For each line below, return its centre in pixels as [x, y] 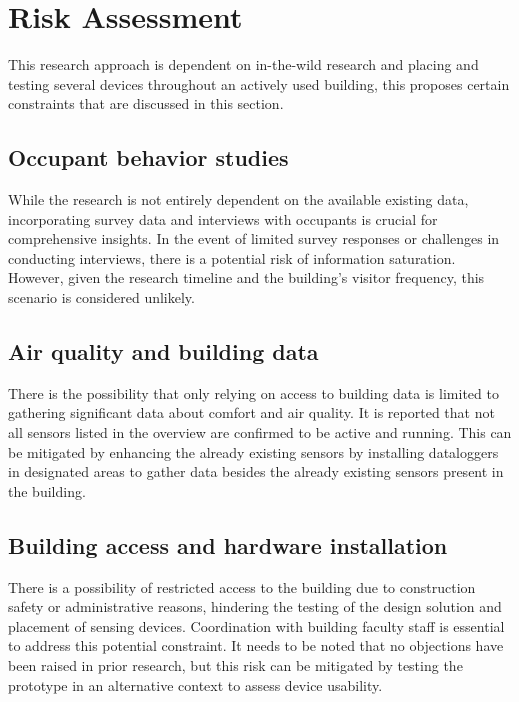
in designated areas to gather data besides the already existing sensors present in [256, 471]
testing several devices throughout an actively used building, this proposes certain [259, 83]
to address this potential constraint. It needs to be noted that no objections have [256, 645]
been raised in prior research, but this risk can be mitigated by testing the [235, 665]
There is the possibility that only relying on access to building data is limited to [253, 392]
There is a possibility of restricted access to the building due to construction [242, 586]
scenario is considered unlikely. [101, 297]
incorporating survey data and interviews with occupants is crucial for [223, 218]
